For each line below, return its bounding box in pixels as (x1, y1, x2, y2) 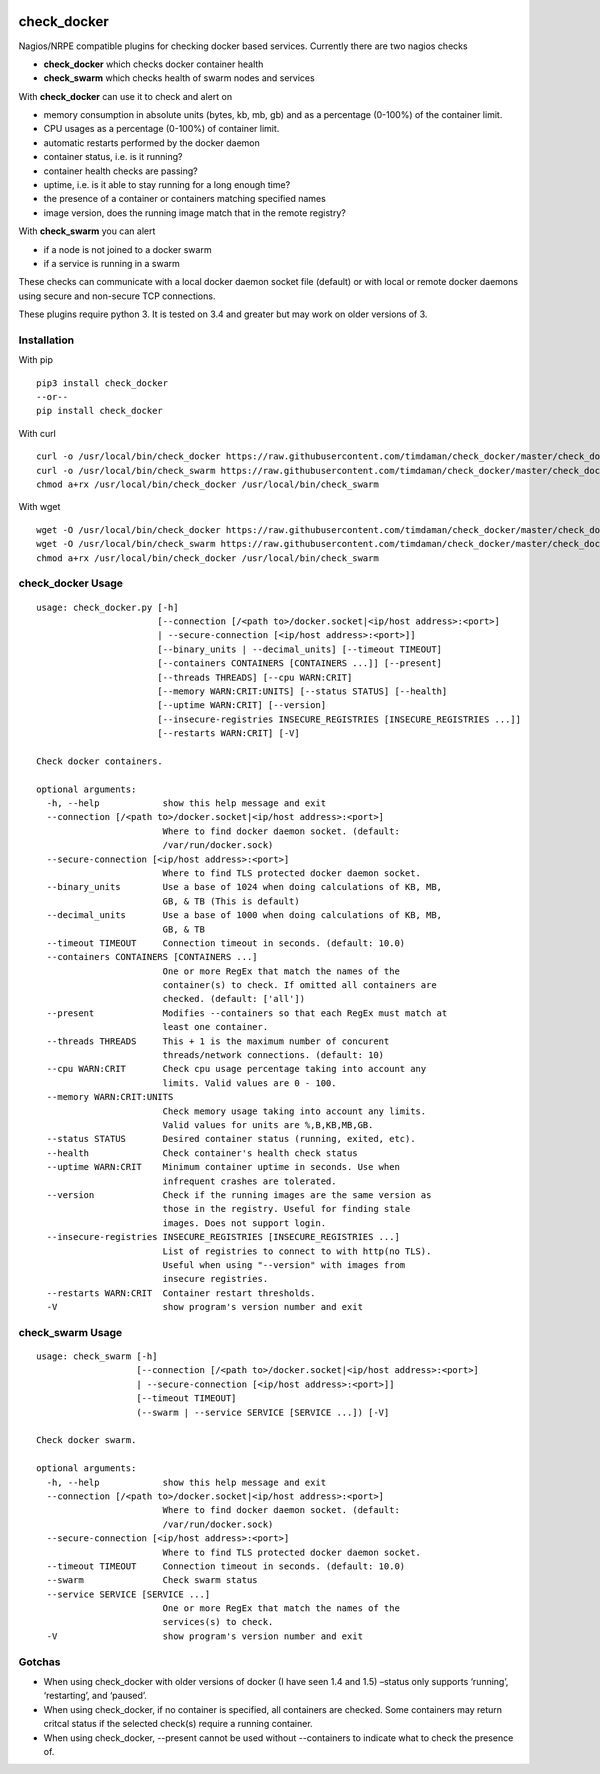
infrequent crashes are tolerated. (162, 1175, 337, 1187)
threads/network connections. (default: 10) (162, 1050, 385, 1061)
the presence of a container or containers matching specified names (43, 193, 327, 205)
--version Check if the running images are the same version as (46, 1189, 432, 1200)
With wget (18, 501, 61, 513)
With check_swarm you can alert (18, 225, 156, 237)
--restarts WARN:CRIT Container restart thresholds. (46, 1287, 316, 1299)
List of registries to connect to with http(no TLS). (162, 1245, 432, 1257)
